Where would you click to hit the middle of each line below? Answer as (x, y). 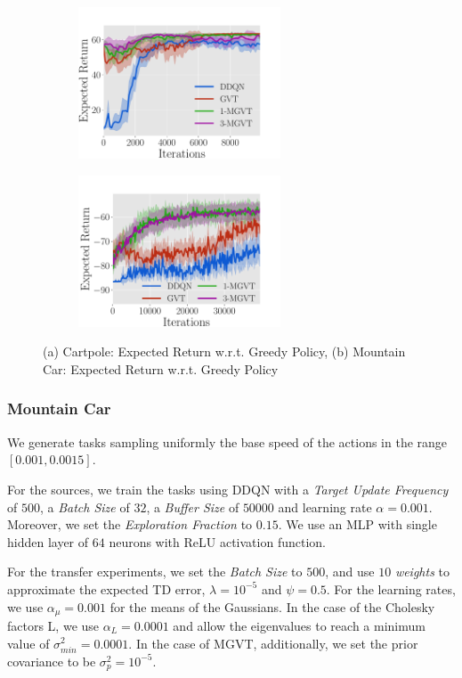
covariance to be (52, 661)
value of (28, 643)
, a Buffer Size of (193, 506)
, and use (350, 572)
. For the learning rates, (391, 588)
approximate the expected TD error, (106, 588)
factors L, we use (53, 625)
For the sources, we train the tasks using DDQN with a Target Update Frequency (228, 489)
